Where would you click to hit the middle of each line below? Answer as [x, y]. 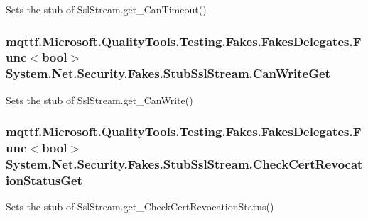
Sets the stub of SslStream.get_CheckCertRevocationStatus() [140, 207]
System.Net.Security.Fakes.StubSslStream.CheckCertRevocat [184, 164]
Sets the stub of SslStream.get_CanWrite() [99, 100]
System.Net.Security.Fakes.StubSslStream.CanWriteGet [168, 73]
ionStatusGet [44, 180]
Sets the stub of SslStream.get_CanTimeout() [106, 9]
